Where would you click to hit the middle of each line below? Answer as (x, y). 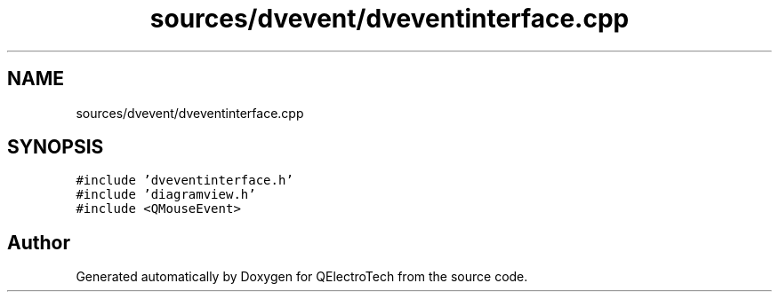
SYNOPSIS (56, 147)
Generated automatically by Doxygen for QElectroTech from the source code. (302, 277)
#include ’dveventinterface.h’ (185, 181)
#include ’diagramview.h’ (166, 195)
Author (39, 242)
